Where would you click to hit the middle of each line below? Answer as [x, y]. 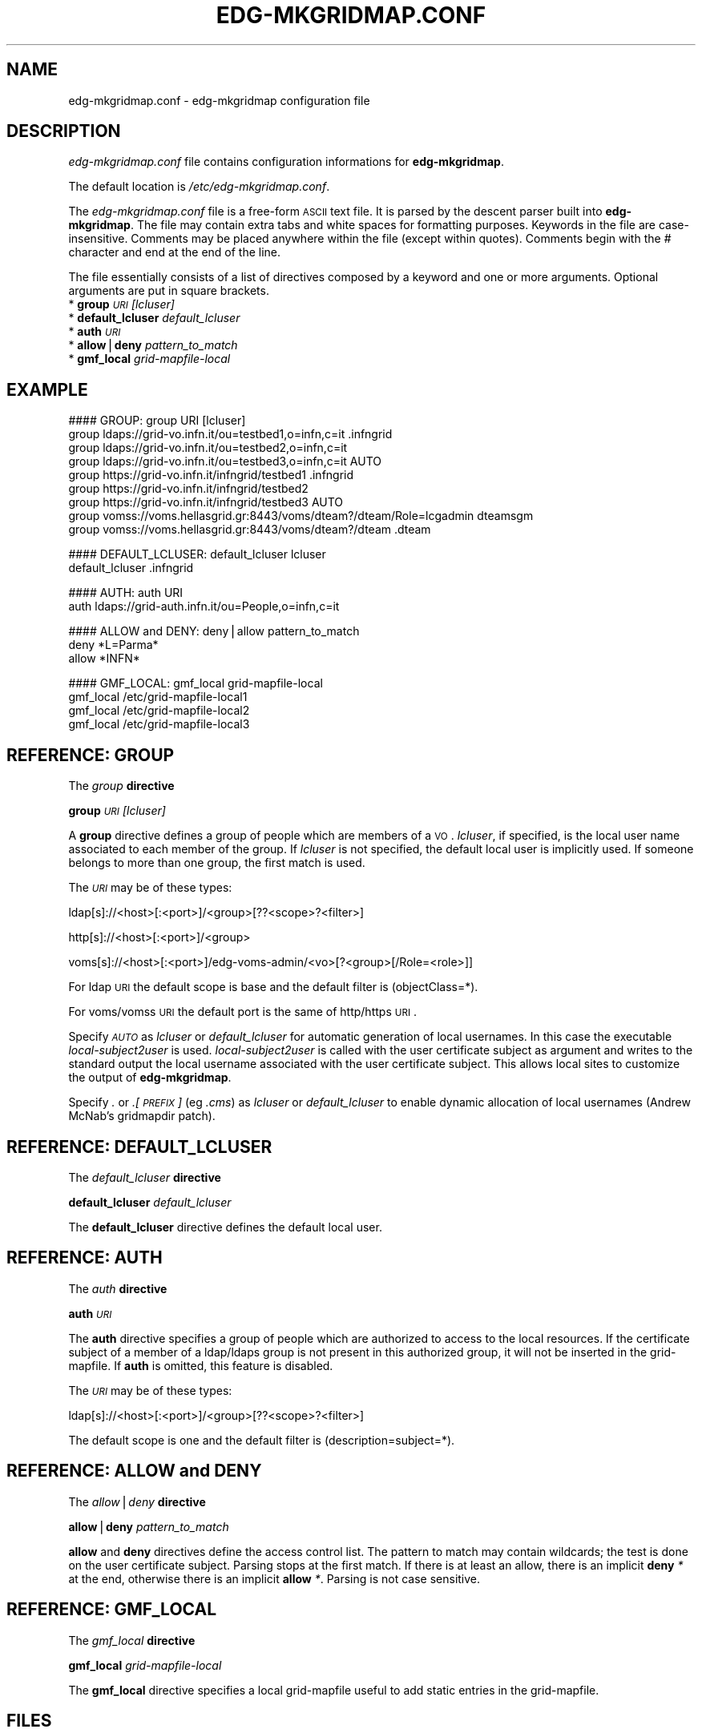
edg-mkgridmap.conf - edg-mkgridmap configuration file [219, 100]
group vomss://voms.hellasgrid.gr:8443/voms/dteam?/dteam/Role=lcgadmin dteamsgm [301, 516]
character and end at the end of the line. [175, 252]
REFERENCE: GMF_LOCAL [112, 1610]
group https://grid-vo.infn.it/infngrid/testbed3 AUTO [206, 502]
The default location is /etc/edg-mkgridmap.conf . [199, 187]
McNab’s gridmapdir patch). [142, 1116]
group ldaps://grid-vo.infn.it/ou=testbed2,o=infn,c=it [208, 448]
